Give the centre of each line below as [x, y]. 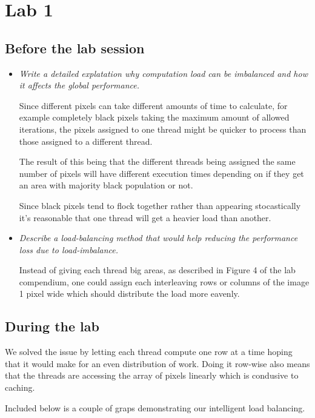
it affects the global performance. [79, 85]
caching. [20, 387]
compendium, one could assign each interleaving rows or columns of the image [164, 281]
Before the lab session [75, 48]
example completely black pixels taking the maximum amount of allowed [154, 117]
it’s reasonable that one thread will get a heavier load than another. [145, 217]
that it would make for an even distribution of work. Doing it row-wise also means [157, 363]
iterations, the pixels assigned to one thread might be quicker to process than [163, 129]
